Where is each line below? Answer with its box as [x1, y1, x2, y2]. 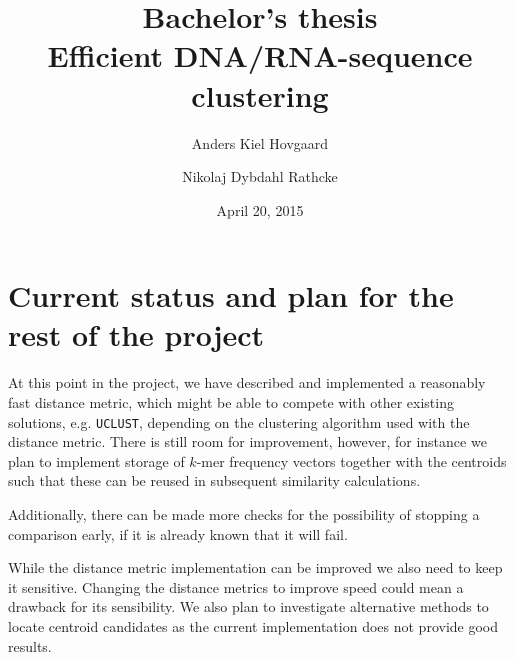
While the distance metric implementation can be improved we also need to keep [8, 557, 503, 578]
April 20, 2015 [216, 199, 304, 220]
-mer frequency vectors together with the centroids [196, 450, 507, 471]
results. [8, 635, 52, 656]
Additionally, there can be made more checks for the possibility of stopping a [8, 504, 480, 525]
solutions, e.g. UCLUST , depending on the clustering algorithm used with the [8, 411, 470, 432]
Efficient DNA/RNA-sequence [47, 35, 473, 76]
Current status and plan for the [8, 275, 454, 316]
